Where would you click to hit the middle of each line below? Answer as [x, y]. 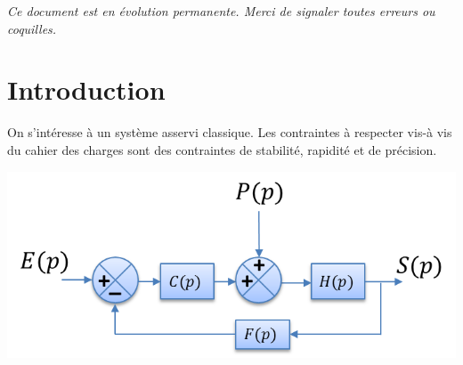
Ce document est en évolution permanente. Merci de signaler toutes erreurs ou [221, 11]
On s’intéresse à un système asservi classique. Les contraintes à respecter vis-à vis [230, 132]
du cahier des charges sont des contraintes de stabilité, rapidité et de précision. [222, 149]
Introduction [86, 89]
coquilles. [32, 28]
